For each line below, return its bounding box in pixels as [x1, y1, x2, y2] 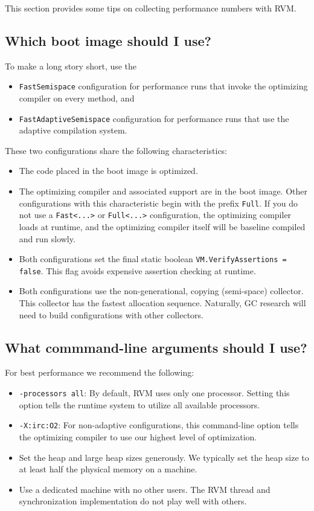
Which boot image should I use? [5, 31, 211, 50]
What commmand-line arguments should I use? [5, 338, 307, 356]
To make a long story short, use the [5, 59, 137, 72]
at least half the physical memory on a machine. [19, 463, 197, 475]
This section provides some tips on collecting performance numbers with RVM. [5, 2, 296, 14]
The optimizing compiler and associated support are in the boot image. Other [19, 185, 307, 198]
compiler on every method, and [19, 92, 135, 104]
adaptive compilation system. [19, 124, 127, 137]
